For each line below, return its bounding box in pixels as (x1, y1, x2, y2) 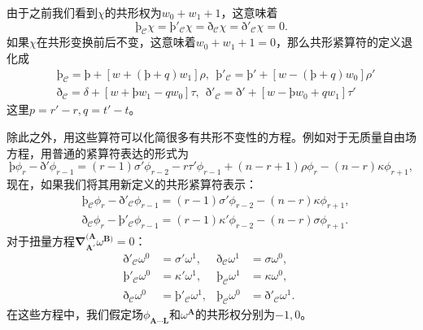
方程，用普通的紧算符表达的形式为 (7, 144, 189, 161)
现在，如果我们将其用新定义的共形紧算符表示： (7, 176, 257, 193)
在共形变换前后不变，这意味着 (36, 33, 196, 50)
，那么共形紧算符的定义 (276, 33, 402, 50)
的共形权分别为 (195, 305, 276, 322)
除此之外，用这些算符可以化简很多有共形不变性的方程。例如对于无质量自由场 (7, 128, 416, 145)
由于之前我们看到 (7, 4, 98, 20)
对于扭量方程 (7, 232, 75, 250)
